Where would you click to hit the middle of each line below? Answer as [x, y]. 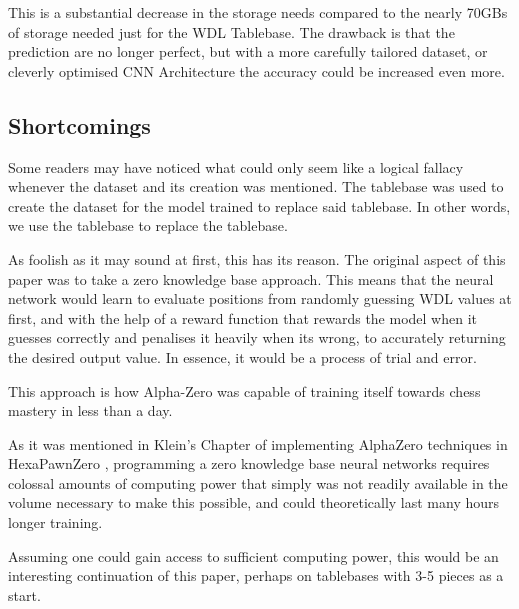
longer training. [55, 522]
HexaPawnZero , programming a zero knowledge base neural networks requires [249, 463]
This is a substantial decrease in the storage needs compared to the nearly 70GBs [258, 12]
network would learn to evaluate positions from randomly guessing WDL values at [260, 298]
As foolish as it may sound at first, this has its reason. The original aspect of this [257, 258]
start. [24, 594]
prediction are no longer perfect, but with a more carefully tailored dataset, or [248, 51]
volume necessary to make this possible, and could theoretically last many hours [254, 502]
